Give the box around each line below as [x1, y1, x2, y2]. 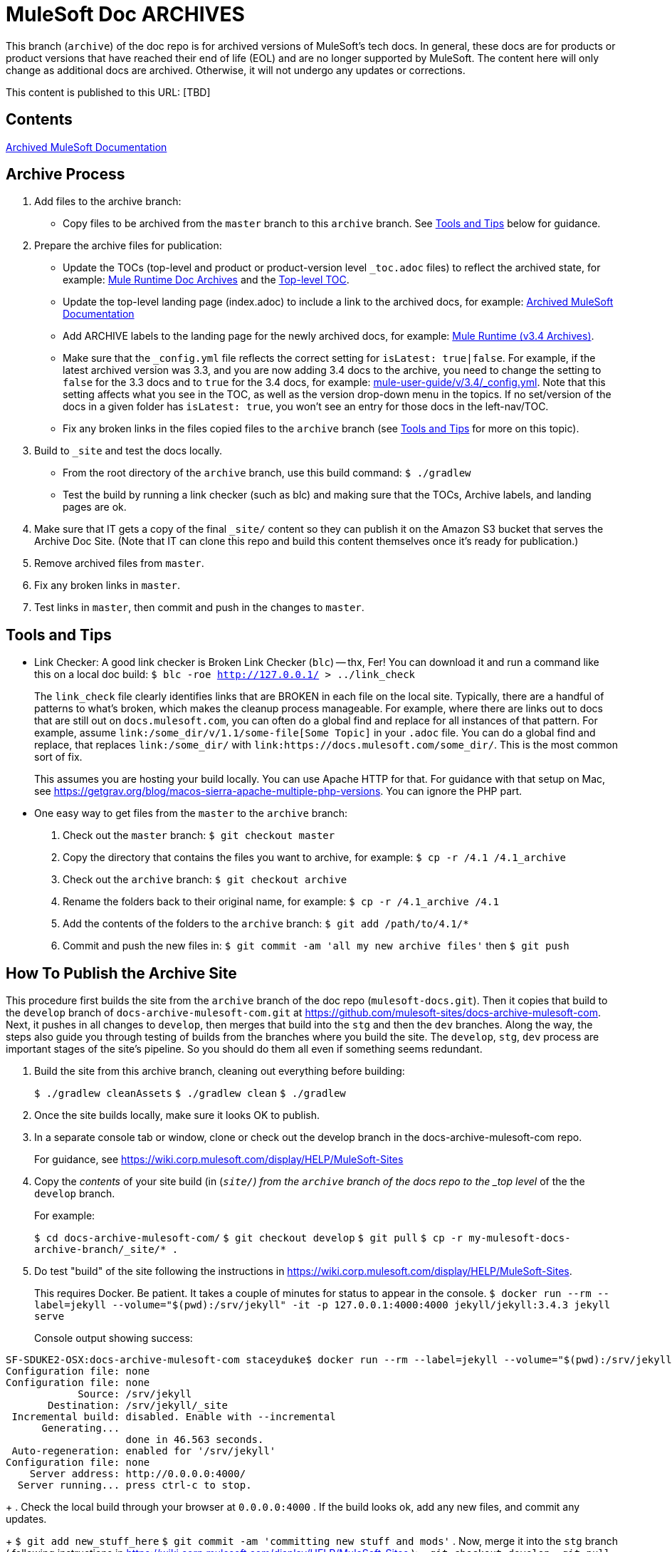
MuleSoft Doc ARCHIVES [6, 2, 245, 26]
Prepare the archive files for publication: [34, 239, 222, 252]
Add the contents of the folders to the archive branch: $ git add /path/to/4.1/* [63, 917, 469, 930]
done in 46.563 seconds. [125, 1434, 264, 1446]
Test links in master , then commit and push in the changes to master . [34, 601, 364, 614]
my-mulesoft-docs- [468, 1232, 571, 1244]
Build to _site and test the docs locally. [34, 444, 222, 457]
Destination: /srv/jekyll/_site [48, 1400, 228, 1412]
